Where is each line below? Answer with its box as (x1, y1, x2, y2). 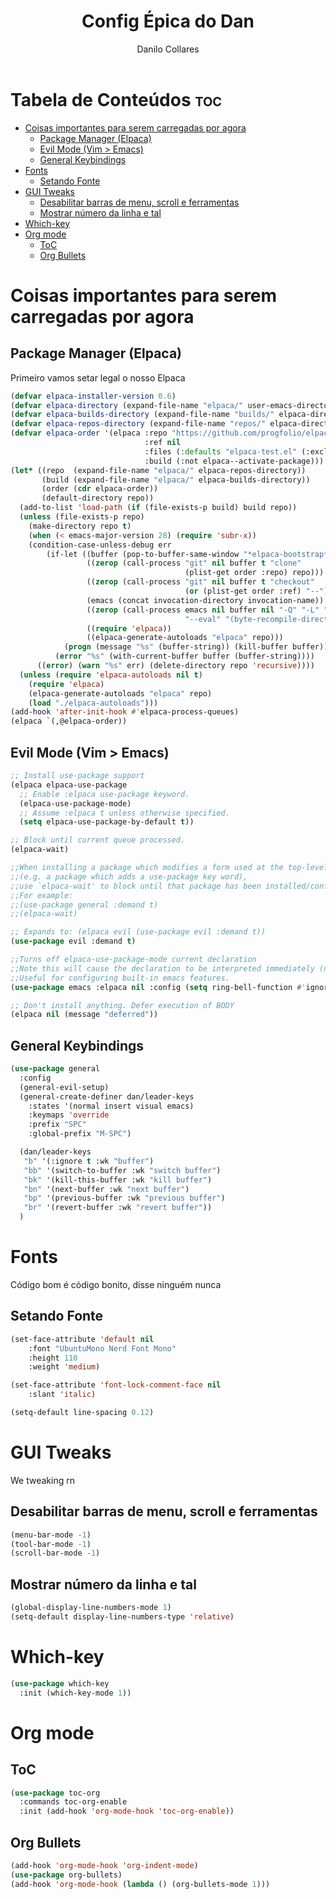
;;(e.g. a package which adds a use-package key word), (10, 871, 248, 882)
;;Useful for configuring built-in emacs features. (10, 973, 230, 983)
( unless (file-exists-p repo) (19, 512, 145, 522)
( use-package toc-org (10, 1788, 101, 1798)
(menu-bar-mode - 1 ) (10, 1530, 92, 1540)
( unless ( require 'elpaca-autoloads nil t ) (19, 670, 203, 680)
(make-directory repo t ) (28, 521, 132, 531)
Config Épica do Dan (81, 10, 255, 33)
